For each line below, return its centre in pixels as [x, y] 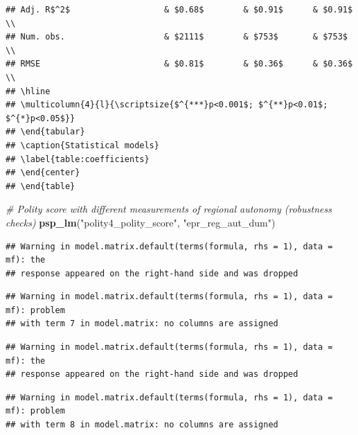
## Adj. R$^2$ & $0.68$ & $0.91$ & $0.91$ [179, 10]
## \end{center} [43, 173]
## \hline [28, 91]
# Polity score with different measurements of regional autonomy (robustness [169, 209]
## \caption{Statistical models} [82, 145]
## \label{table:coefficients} [78, 159]
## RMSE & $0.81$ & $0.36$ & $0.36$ [179, 64]
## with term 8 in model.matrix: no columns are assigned [142, 425]
